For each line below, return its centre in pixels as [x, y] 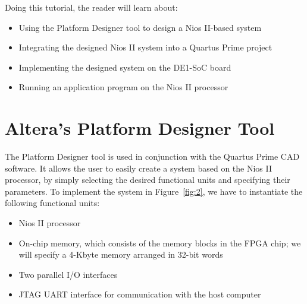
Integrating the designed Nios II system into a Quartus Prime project [145, 47]
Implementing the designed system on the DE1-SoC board [125, 67]
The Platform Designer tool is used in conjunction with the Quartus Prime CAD [152, 156]
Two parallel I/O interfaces [68, 274]
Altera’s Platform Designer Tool [140, 128]
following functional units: [52, 203]
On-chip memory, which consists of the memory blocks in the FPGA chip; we [160, 243]
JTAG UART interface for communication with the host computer [140, 294]
